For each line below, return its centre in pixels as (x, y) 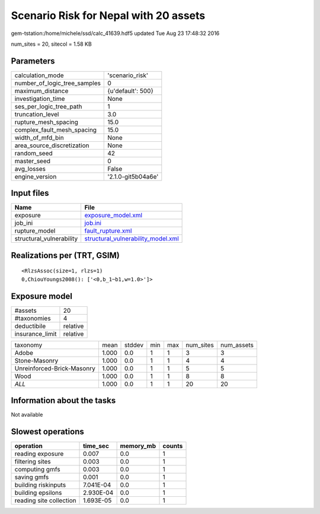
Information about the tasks (63, 401)
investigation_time (40, 99)
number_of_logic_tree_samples (57, 83)
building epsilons (38, 493)
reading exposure (39, 454)
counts (173, 446)
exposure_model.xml (113, 215)
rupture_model (35, 231)
